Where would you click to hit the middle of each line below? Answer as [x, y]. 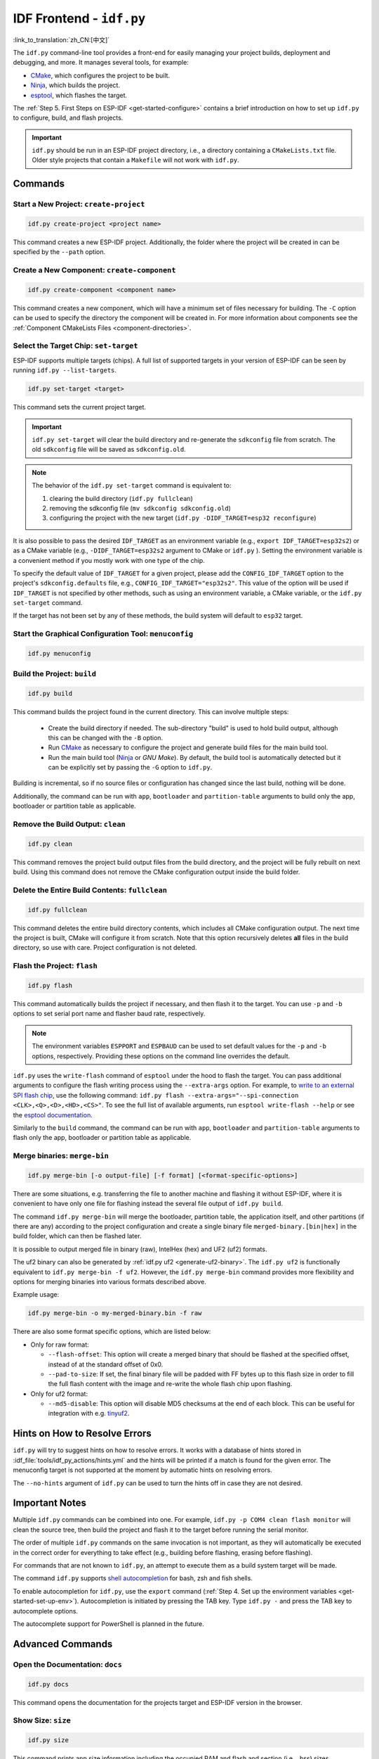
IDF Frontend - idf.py [79, 18]
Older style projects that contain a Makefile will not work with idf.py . [135, 160]
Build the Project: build [55, 674]
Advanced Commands [63, 1644]
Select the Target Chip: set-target [75, 346]
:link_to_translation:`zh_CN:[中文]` [61, 39]
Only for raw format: [60, 1345]
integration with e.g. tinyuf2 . [89, 1414]
